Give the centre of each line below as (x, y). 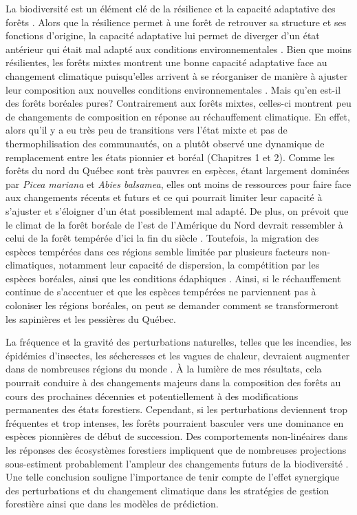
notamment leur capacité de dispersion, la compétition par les (189, 265)
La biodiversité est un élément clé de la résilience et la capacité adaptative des (171, 8)
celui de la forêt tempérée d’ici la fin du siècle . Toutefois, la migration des (162, 238)
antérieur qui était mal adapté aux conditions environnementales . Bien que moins (178, 49)
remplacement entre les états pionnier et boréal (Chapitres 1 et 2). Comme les (170, 157)
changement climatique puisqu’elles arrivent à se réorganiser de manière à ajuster (177, 75)
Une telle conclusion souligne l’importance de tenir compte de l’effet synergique (173, 477)
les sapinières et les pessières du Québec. (91, 318)
